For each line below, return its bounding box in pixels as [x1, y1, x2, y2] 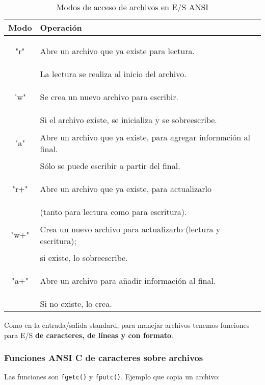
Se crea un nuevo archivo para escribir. [40, 91, 179, 103]
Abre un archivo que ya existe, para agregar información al [40, 131, 250, 143]
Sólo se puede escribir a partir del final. [40, 160, 180, 172]
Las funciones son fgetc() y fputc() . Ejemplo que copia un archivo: [4, 371, 220, 382]
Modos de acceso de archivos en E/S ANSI [56, 1, 209, 13]
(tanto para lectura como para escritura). [40, 206, 187, 218]
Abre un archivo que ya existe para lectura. [40, 45, 195, 57]
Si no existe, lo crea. [40, 298, 112, 309]
